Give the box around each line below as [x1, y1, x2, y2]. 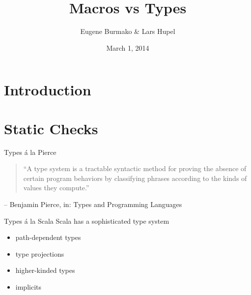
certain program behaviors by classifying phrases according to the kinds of [23, 173, 247, 183]
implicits [15, 281, 41, 292]
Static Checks [4, 118, 98, 138]
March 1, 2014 [106, 42, 149, 53]
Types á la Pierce [4, 147, 56, 157]
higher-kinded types [15, 265, 75, 275]
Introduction [4, 80, 91, 100]
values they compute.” [23, 182, 89, 193]
